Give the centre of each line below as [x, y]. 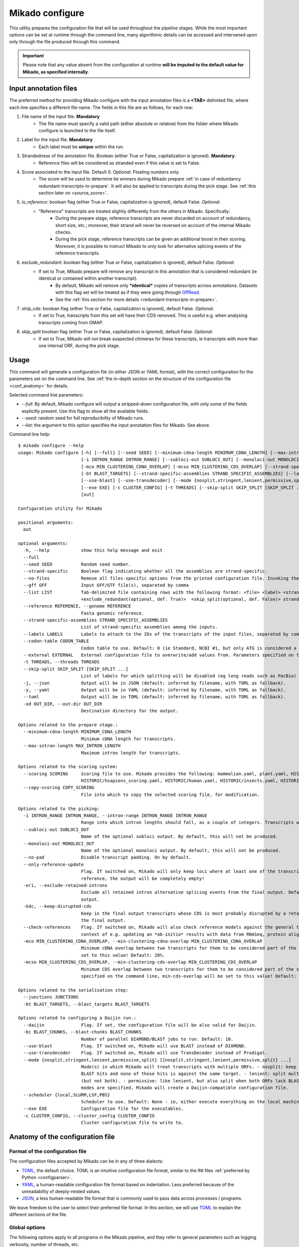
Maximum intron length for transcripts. [131, 753]
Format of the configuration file [48, 1151]
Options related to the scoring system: [68, 767]
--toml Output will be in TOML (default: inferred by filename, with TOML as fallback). [154, 697]
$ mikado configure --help [51, 446]
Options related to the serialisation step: [74, 990]
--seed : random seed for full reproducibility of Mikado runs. [83, 418]
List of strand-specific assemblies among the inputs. [149, 627]
